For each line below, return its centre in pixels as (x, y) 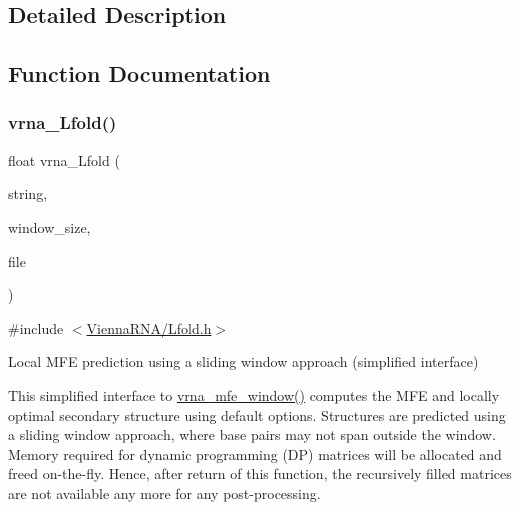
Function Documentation (139, 73)
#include (36, 327)
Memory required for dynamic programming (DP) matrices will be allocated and (255, 453)
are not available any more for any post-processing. (164, 492)
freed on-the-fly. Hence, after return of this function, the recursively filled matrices (260, 473)
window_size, (49, 226)
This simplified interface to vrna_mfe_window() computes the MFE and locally (254, 394)
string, (28, 193)
